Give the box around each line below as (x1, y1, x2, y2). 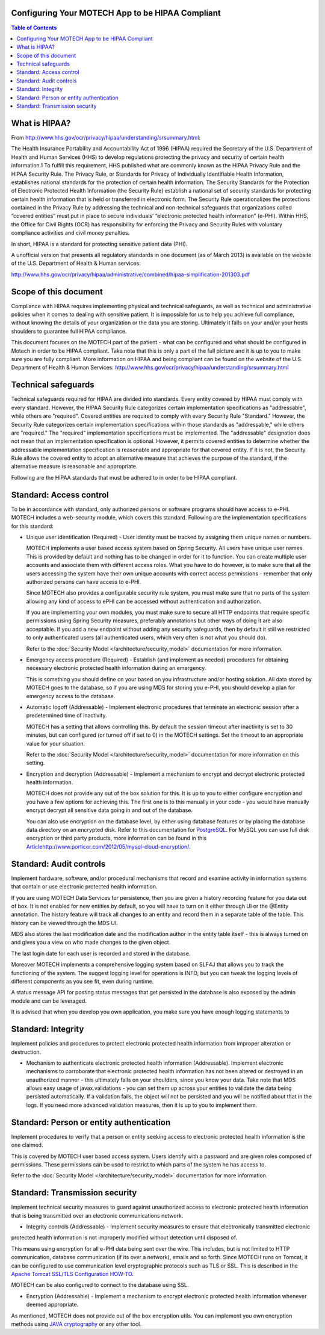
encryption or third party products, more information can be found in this (26, 834, 207, 842)
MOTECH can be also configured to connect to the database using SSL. (11, 1281, 189, 1289)
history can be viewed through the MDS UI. (11, 919, 119, 926)
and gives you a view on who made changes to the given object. (11, 939, 171, 946)
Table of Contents (11, 24, 57, 31)
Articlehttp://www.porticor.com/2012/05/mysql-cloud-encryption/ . (26, 843, 191, 850)
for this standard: (11, 522, 54, 530)
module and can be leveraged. (11, 997, 87, 1005)
